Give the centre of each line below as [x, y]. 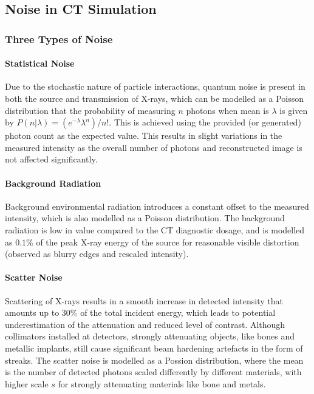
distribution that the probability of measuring [90, 110]
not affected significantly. [51, 159]
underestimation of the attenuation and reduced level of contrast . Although [145, 324]
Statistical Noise [40, 63]
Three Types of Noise [59, 38]
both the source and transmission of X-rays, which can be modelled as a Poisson [155, 98]
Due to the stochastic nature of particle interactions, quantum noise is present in [155, 86]
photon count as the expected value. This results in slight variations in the [144, 135]
